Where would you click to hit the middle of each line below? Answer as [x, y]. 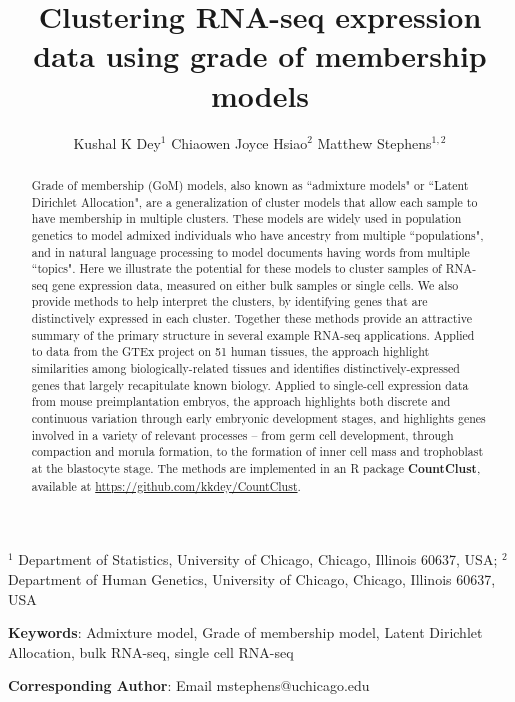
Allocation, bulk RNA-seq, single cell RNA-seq [151, 651]
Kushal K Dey [117, 142]
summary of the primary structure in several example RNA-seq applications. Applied [253, 334]
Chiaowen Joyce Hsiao [239, 142]
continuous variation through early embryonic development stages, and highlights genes [258, 418]
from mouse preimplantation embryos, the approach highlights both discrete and [241, 401]
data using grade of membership [260, 55]
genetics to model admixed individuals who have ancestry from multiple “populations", [257, 234]
